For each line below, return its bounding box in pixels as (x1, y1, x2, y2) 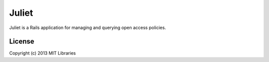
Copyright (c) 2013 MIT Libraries (9, 50, 76, 56)
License (9, 37, 34, 46)
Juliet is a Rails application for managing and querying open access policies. (9, 25, 166, 31)
